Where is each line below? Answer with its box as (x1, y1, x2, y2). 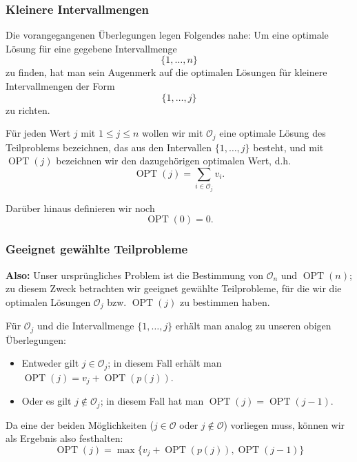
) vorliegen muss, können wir (223, 417, 345, 432)
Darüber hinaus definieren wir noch (6, 200, 155, 215)
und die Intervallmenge (37, 318, 134, 333)
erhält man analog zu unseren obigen (175, 318, 331, 333)
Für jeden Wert (6, 126, 71, 140)
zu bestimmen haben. (180, 294, 270, 309)
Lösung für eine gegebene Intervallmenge (6, 41, 177, 55)
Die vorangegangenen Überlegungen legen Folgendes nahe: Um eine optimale (6, 28, 329, 42)
